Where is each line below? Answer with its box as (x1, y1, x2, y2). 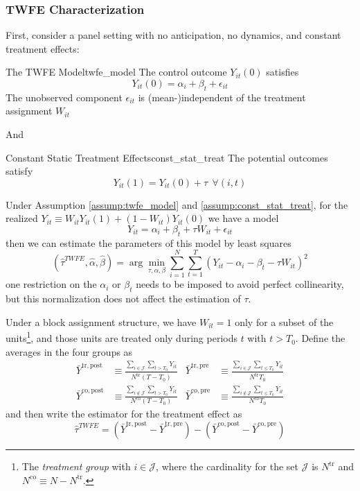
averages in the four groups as (6, 344, 133, 359)
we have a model (208, 211, 279, 225)
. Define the (295, 331, 345, 345)
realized (6, 211, 38, 225)
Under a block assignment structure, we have (6, 314, 197, 329)
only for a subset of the (235, 314, 334, 329)
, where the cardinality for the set (156, 459, 299, 474)
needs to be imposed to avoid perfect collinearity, (136, 277, 344, 291)
